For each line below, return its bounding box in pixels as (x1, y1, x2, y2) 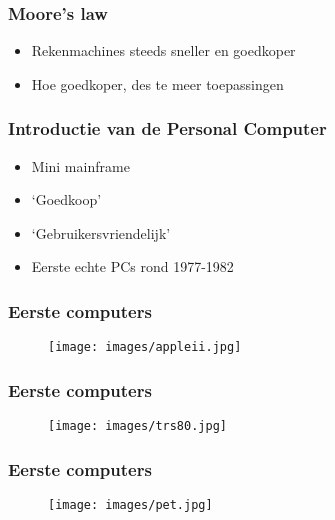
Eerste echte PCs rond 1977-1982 (31, 256, 234, 277)
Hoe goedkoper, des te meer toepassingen (31, 73, 284, 94)
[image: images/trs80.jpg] (48, 419, 227, 434)
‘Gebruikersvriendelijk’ (31, 222, 171, 243)
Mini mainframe (31, 155, 130, 176)
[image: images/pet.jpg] (48, 497, 213, 512)
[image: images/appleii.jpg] (48, 340, 242, 355)
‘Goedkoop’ (31, 189, 102, 210)
